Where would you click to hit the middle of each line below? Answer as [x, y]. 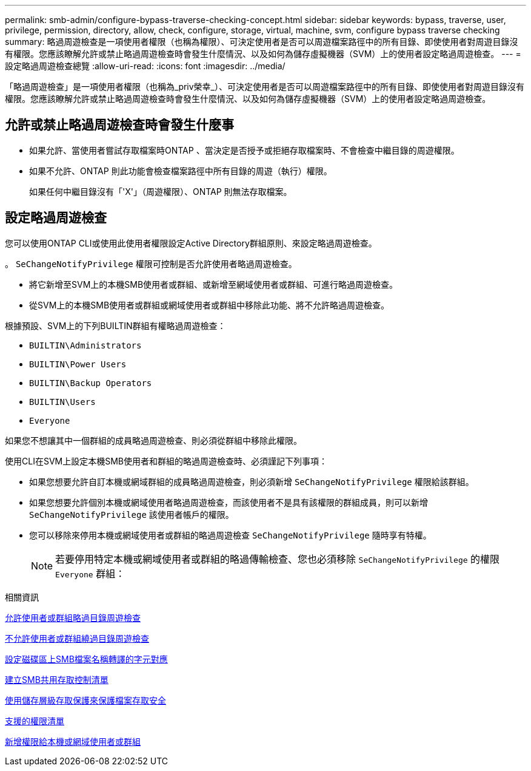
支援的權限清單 [35, 721]
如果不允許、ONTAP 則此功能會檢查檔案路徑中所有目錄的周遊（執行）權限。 [181, 171]
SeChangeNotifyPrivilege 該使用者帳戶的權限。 [132, 514]
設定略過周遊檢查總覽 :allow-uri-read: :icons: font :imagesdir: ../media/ [145, 66]
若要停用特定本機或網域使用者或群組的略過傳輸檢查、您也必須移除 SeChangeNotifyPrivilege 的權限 [278, 559]
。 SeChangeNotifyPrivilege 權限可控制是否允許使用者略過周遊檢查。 [151, 263]
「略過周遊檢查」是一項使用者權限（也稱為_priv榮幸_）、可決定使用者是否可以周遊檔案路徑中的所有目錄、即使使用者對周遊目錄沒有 [265, 87]
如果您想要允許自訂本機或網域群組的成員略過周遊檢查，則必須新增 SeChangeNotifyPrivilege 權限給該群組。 [252, 481]
